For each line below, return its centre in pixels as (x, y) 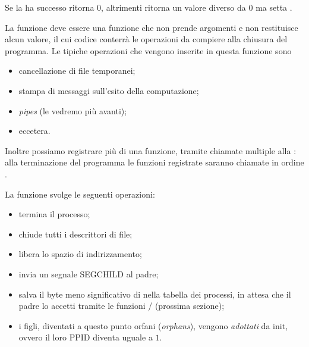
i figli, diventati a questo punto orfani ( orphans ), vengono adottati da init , (153, 325)
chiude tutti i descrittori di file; (75, 234)
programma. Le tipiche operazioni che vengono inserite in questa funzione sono (148, 50)
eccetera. (34, 131)
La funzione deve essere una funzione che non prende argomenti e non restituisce (152, 27)
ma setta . (274, 7)
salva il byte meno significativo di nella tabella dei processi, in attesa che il (155, 294)
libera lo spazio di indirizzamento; (80, 254)
